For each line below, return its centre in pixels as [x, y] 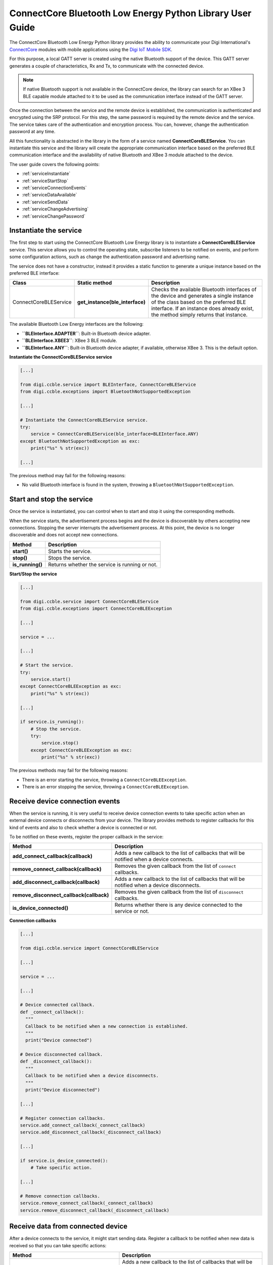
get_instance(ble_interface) [111, 302]
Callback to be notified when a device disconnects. [92, 1076]
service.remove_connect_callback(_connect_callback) [87, 1203]
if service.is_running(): [52, 722]
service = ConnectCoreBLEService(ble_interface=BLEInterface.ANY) [115, 434]
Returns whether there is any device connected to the [178, 905]
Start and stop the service [51, 499]
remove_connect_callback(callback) [57, 869]
